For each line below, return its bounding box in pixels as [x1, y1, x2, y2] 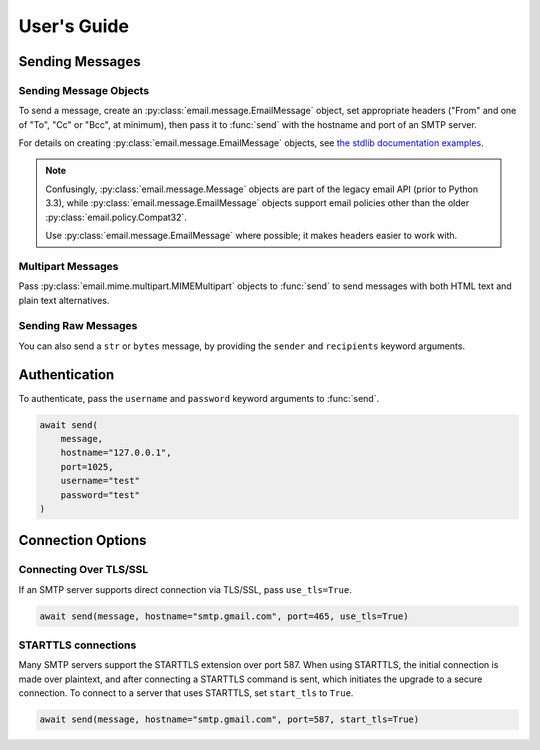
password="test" [60, 489, 140, 500]
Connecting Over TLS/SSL [18, 563, 149, 577]
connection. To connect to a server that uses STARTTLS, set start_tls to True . [18, 687, 354, 699]
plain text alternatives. [18, 294, 110, 306]
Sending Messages [18, 53, 141, 70]
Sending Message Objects [18, 83, 150, 97]
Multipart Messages [18, 259, 119, 273]
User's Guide [18, 15, 130, 37]
